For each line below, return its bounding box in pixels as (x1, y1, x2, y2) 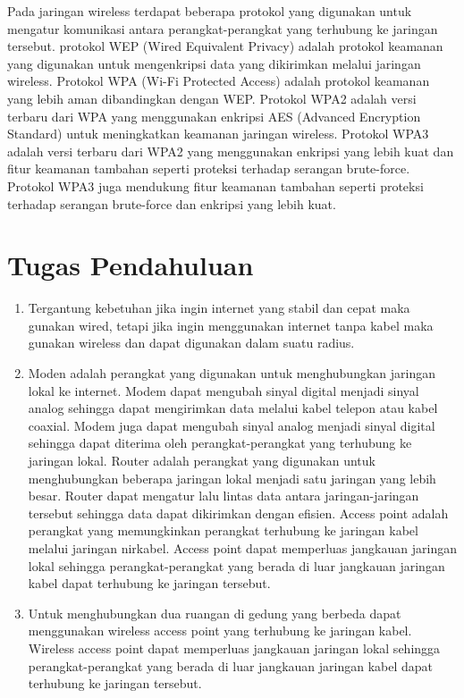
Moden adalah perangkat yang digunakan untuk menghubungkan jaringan (28, 364, 436, 383)
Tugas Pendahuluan (7, 247, 254, 283)
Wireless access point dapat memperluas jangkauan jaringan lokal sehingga (28, 638, 441, 657)
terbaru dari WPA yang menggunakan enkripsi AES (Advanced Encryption (7, 106, 421, 125)
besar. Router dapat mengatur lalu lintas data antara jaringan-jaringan (28, 486, 419, 505)
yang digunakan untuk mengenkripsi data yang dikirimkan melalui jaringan (7, 54, 421, 72)
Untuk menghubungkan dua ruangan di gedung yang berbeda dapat (28, 603, 401, 622)
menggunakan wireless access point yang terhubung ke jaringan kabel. (28, 621, 412, 640)
